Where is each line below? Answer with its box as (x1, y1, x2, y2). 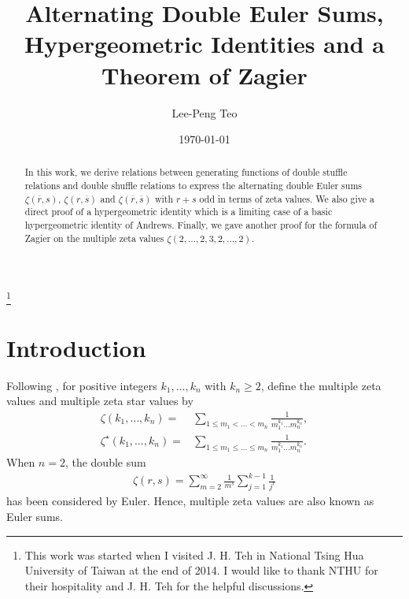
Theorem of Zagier (101, 58, 308, 91)
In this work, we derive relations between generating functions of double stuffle (24, 166, 348, 179)
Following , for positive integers (6, 377, 157, 393)
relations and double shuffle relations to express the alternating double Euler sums (24, 179, 363, 192)
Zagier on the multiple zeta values (24, 231, 164, 244)
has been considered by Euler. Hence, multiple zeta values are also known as (6, 493, 374, 509)
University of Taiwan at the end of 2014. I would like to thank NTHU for (24, 562, 378, 579)
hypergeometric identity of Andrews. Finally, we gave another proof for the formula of (24, 218, 378, 232)
